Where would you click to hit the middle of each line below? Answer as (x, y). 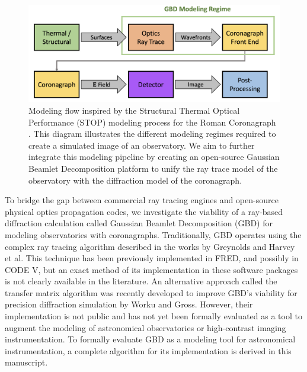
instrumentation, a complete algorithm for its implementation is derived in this (148, 350)
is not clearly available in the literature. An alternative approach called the (141, 281)
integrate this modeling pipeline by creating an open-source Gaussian (154, 157)
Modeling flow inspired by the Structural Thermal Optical (134, 110)
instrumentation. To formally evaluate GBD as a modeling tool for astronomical (150, 339)
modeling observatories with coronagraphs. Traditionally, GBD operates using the (153, 234)
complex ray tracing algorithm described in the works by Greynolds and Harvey (150, 246)
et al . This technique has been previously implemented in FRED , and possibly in (152, 258)
